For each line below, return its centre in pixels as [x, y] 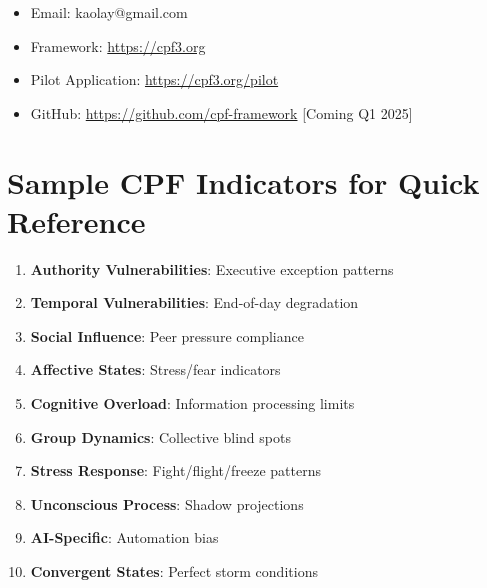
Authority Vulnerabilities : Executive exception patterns [212, 268]
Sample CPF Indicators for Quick [243, 181]
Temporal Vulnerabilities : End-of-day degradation [194, 302]
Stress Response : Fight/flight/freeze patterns [175, 470]
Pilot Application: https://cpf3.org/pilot [154, 79]
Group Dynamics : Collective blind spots [160, 436]
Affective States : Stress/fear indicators [155, 369]
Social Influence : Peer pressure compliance [167, 335]
